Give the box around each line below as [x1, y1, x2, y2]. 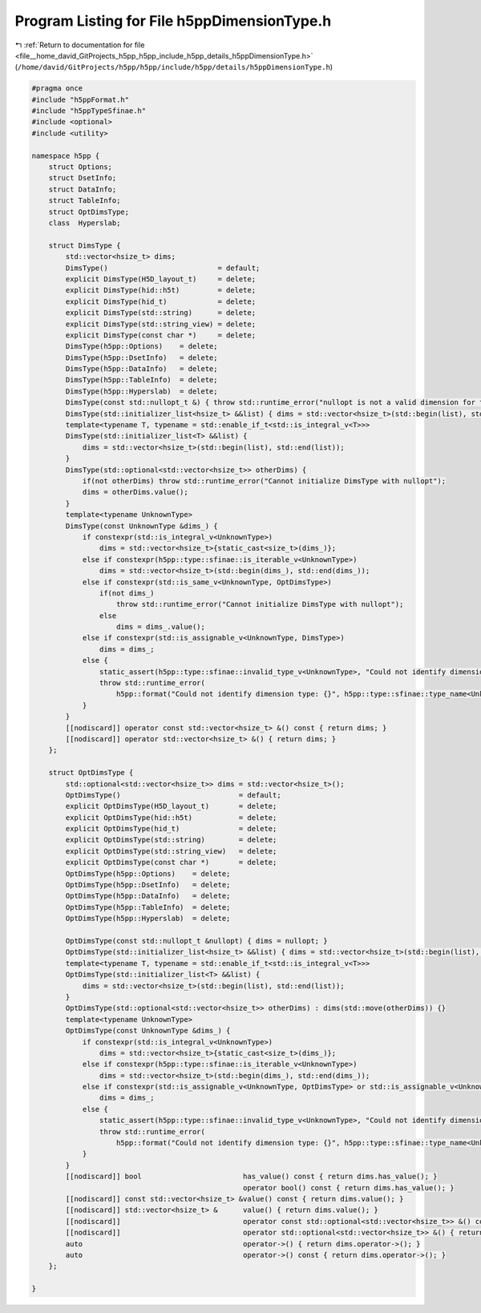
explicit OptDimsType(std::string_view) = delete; [65, 846, 277, 855]
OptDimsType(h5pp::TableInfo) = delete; [65, 903, 231, 911]
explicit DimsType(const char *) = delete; [65, 330, 257, 340]
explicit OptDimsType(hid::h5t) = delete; [65, 813, 277, 822]
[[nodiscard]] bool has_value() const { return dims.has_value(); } [65, 1172, 438, 1182]
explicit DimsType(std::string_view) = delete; [65, 319, 257, 329]
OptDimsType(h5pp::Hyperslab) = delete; [65, 914, 231, 923]
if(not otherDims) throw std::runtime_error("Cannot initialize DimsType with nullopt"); [82, 476, 447, 485]
